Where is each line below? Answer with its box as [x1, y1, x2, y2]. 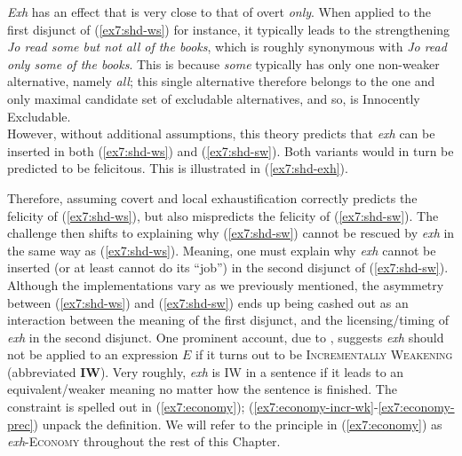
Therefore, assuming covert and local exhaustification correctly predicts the [7, 188, 418, 207]
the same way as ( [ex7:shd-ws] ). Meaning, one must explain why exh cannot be [7, 240, 436, 259]
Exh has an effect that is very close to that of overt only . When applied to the [7, 3, 432, 20]
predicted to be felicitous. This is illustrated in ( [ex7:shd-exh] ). [7, 159, 348, 177]
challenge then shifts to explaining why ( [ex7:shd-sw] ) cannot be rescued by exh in [7, 224, 455, 242]
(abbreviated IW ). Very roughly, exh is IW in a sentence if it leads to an [7, 362, 404, 381]
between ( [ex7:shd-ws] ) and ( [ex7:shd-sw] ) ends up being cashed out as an [7, 293, 409, 311]
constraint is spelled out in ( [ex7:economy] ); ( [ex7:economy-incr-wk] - [7, 397, 378, 416]
